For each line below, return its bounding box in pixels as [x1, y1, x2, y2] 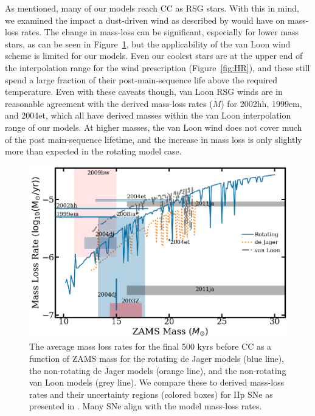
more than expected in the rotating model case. [5, 145, 182, 158]
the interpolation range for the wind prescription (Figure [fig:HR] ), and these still [5, 61, 310, 74]
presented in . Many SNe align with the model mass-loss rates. [29, 400, 262, 412]
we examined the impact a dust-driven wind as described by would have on [5, 13, 285, 26]
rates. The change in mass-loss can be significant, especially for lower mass [21, 26, 299, 38]
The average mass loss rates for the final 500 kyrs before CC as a [29, 340, 272, 353]
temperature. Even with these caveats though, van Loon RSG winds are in [5, 85, 283, 98]
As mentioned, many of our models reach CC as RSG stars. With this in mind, [5, 2, 299, 14]
